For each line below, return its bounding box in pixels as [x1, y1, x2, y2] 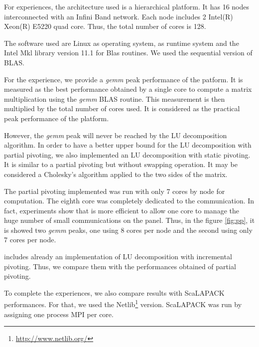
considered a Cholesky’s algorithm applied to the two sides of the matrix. [4, 169, 228, 179]
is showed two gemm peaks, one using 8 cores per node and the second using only [4, 224, 253, 235]
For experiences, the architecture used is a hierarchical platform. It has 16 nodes [4, 1, 249, 11]
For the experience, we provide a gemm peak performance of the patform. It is [4, 74, 243, 84]
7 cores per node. [4, 234, 56, 245]
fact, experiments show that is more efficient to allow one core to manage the [4, 205, 239, 215]
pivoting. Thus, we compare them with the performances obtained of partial [4, 261, 236, 271]
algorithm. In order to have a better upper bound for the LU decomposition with [4, 140, 252, 150]
